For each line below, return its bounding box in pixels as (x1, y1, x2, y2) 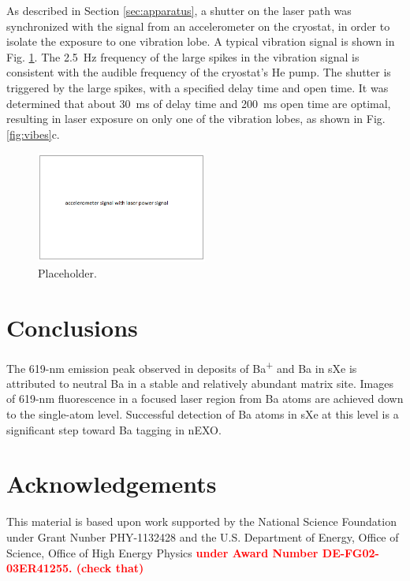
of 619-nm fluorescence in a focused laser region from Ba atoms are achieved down (6, 390, 404, 407)
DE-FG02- (322, 544, 379, 561)
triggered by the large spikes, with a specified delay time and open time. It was (6, 79, 389, 95)
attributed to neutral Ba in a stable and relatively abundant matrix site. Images (6, 374, 393, 391)
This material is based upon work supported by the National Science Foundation (6, 513, 397, 530)
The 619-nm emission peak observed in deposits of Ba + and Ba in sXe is (6, 357, 357, 376)
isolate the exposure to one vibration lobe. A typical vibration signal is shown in (6, 33, 395, 50)
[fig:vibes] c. (6, 125, 60, 142)
